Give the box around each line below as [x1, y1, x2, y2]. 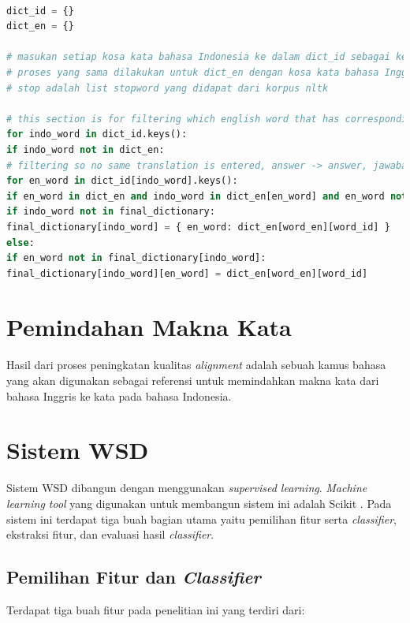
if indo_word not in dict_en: [6, 144, 165, 155]
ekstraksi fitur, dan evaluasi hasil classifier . [6, 526, 214, 543]
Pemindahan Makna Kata [6, 311, 292, 343]
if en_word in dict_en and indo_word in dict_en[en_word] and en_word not [6, 190, 408, 202]
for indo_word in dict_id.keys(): [6, 129, 188, 140]
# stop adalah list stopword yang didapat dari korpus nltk [6, 82, 329, 94]
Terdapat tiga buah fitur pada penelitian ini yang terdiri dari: [6, 601, 305, 617]
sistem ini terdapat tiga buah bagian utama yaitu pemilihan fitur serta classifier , [6, 510, 397, 527]
